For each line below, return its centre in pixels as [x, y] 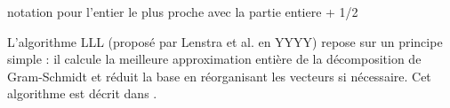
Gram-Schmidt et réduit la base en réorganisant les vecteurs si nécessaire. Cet [219, 76]
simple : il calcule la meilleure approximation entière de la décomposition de [214, 59]
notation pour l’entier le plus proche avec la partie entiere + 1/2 [183, 12]
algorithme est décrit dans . [82, 93]
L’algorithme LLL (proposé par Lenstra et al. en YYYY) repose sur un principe [225, 41]
